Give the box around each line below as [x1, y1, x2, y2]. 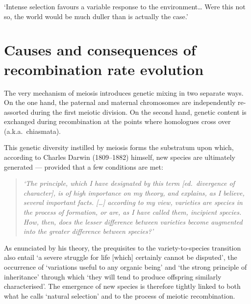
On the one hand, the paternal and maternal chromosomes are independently [4, 97, 236, 107]
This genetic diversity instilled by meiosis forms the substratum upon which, [4, 142, 234, 152]
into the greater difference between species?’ [23, 226, 154, 236]
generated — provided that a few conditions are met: [4, 161, 163, 172]
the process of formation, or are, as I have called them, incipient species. [23, 207, 242, 217]
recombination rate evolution [4, 59, 204, 79]
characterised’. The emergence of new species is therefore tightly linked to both [4, 281, 241, 291]
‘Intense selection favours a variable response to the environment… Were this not [4, 1, 246, 11]
